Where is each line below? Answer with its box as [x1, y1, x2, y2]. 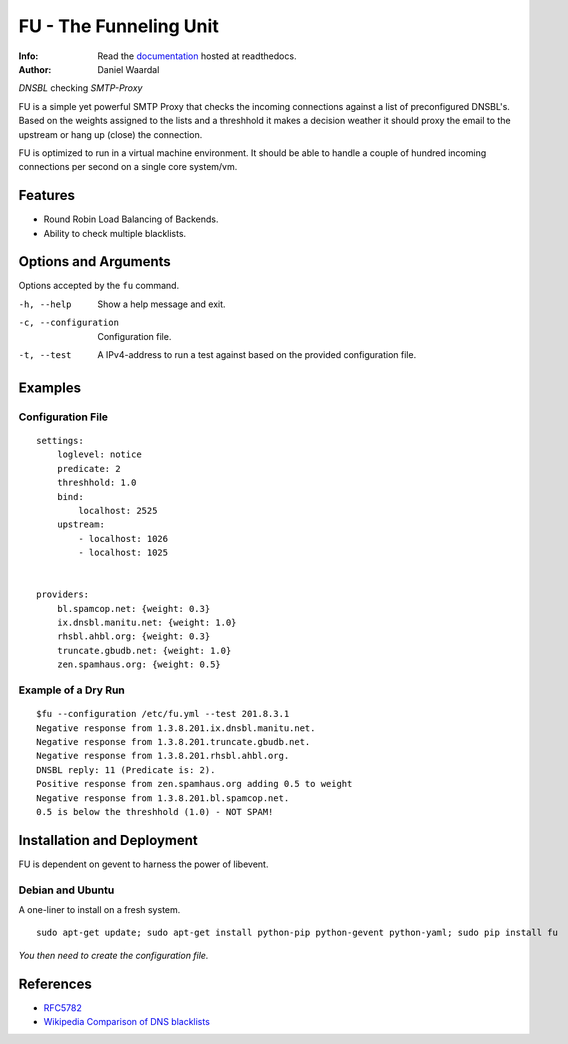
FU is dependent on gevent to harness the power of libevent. [18, 858, 269, 870]
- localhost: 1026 [78, 533, 169, 544]
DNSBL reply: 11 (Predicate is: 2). [36, 764, 216, 775]
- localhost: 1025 [78, 547, 169, 559]
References [18, 975, 92, 992]
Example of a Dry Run [18, 683, 125, 697]
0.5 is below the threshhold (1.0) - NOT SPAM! [36, 806, 274, 817]
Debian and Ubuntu [18, 883, 115, 897]
